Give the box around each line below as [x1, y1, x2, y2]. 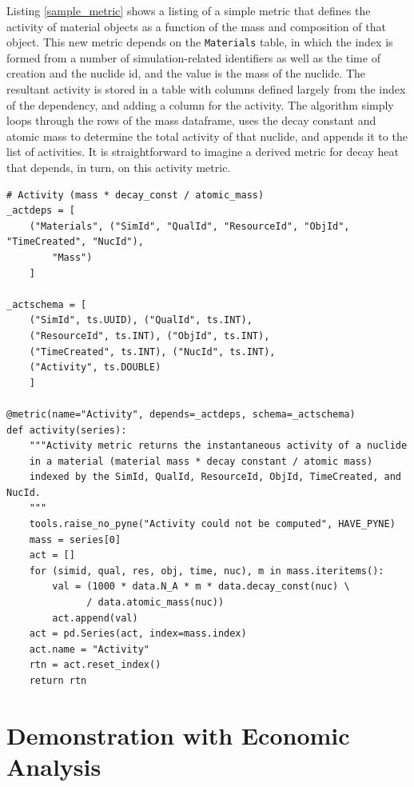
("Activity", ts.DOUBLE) [29, 362, 161, 374]
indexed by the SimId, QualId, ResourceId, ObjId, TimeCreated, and [29, 471, 401, 483]
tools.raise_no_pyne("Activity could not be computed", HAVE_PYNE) [29, 518, 396, 530]
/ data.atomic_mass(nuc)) [86, 597, 225, 609]
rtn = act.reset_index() [29, 659, 161, 671]
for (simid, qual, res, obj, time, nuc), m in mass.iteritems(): [29, 565, 384, 577]
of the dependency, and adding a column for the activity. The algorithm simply [6, 96, 394, 113]
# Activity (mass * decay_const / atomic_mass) [6, 189, 265, 201]
